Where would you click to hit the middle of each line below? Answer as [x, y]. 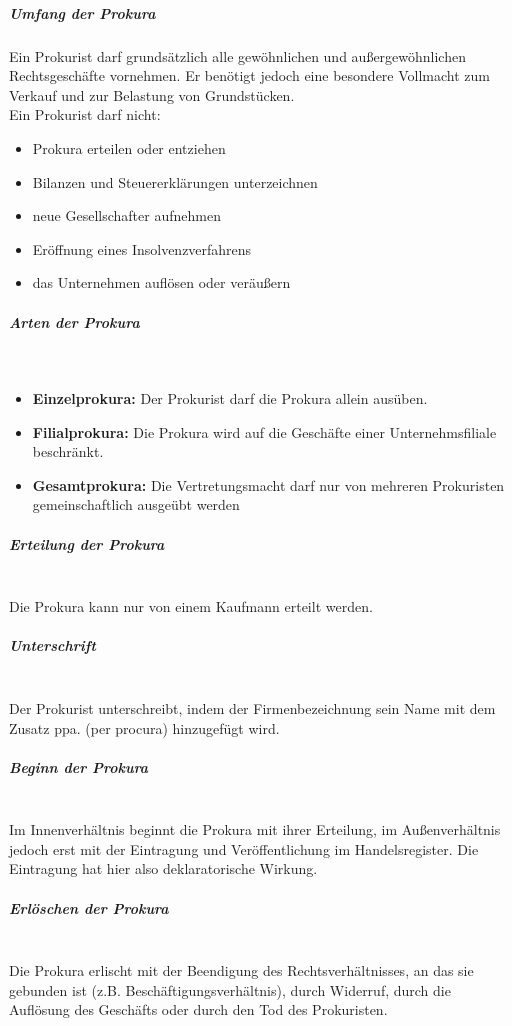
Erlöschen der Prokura [89, 907]
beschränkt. [68, 451]
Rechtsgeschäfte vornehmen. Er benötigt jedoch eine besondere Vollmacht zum [249, 75]
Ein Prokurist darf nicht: [85, 114]
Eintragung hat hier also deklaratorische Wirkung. [163, 868]
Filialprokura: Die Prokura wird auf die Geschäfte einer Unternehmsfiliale [264, 431]
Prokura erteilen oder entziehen [129, 147]
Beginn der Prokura [79, 766]
